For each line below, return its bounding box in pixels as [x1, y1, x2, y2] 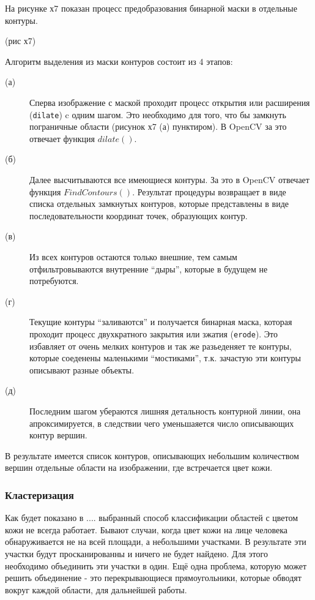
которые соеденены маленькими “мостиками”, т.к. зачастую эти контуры [29, 351, 301, 364]
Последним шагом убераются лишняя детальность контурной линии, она [29, 404, 301, 417]
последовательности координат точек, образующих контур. [29, 209, 248, 222]
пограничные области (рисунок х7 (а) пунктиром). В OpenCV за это [29, 120, 287, 133]
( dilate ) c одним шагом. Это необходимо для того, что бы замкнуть [29, 108, 286, 121]
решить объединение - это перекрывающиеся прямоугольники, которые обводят [5, 571, 302, 584]
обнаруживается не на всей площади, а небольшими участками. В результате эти [5, 535, 306, 548]
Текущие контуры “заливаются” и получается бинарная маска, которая [29, 315, 292, 328]
